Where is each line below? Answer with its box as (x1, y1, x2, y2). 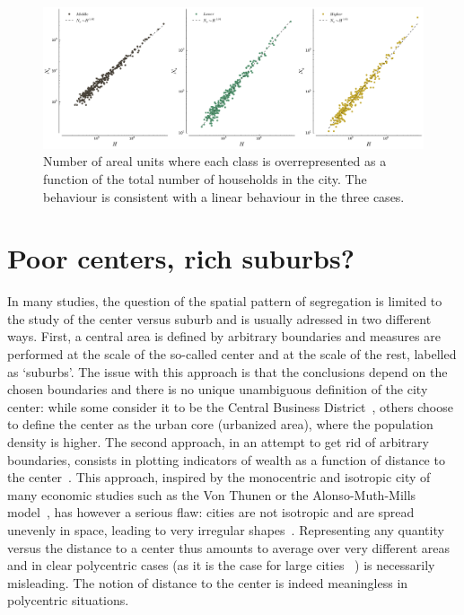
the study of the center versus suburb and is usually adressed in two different (7, 309, 432, 328)
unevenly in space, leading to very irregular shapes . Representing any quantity (7, 520, 444, 539)
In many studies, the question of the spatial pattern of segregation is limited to (7, 292, 442, 311)
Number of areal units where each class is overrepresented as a (43, 152, 387, 171)
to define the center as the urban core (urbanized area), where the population (7, 415, 433, 434)
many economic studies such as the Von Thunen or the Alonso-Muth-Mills (7, 485, 416, 504)
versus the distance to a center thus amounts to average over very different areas (7, 538, 450, 557)
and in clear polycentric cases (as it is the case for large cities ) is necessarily (7, 556, 435, 575)
